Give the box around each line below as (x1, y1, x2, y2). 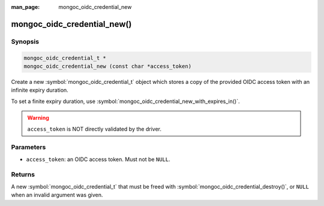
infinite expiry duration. (11, 87, 68, 94)
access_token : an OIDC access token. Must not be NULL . (26, 156, 170, 163)
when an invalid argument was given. (11, 192, 103, 199)
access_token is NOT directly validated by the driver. (27, 125, 162, 132)
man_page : (11, 4, 40, 10)
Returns (11, 171, 35, 179)
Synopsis (11, 37, 39, 46)
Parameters (11, 143, 46, 152)
